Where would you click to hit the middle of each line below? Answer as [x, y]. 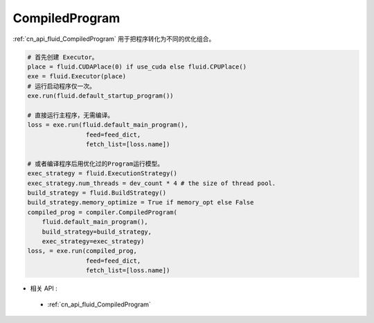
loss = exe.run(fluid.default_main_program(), [108, 125]
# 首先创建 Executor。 [63, 57]
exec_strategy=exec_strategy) [93, 241]
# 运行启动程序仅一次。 [62, 86]
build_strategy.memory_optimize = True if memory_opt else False [141, 202]
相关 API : [44, 288]
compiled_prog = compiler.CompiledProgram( [103, 212]
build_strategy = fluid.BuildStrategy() [97, 193]
